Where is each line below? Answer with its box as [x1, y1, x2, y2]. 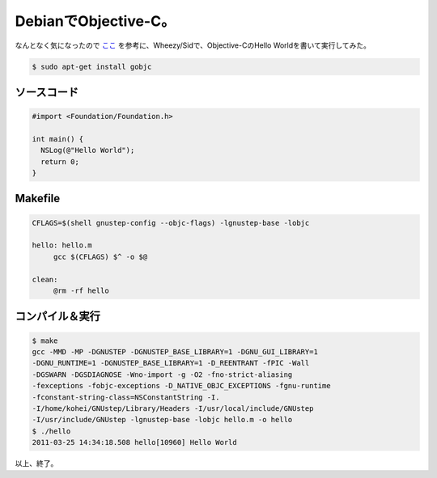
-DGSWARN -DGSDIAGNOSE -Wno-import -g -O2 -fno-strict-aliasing [32, 370, 293, 379]
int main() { [32, 134, 84, 143]
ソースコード [15, 85, 78, 99]
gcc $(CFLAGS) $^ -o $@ [53, 252, 148, 261]
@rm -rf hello [53, 286, 109, 295]
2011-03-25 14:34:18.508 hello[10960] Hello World [32, 438, 238, 447]
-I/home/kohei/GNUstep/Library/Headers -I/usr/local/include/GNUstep [32, 404, 314, 412]
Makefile [15, 192, 61, 205]
